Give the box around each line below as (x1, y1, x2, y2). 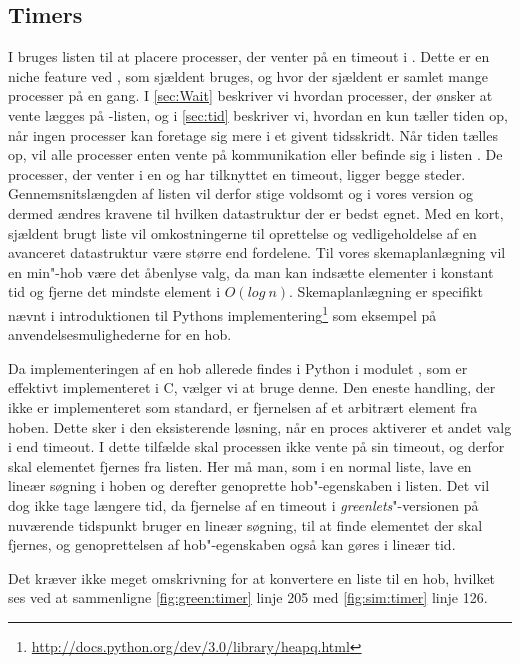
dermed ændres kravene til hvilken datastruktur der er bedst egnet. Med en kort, (8, 202, 504, 223)
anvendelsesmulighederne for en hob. (8, 324, 232, 345)
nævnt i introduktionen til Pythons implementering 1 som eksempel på (8, 301, 437, 325)
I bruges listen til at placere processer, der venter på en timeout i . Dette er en (8, 46, 490, 67)
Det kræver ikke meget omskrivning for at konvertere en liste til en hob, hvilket (8, 567, 496, 588)
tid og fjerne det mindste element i (8, 281, 221, 302)
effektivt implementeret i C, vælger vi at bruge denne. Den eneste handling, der (8, 377, 496, 398)
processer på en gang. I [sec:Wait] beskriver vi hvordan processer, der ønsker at (8, 85, 493, 106)
